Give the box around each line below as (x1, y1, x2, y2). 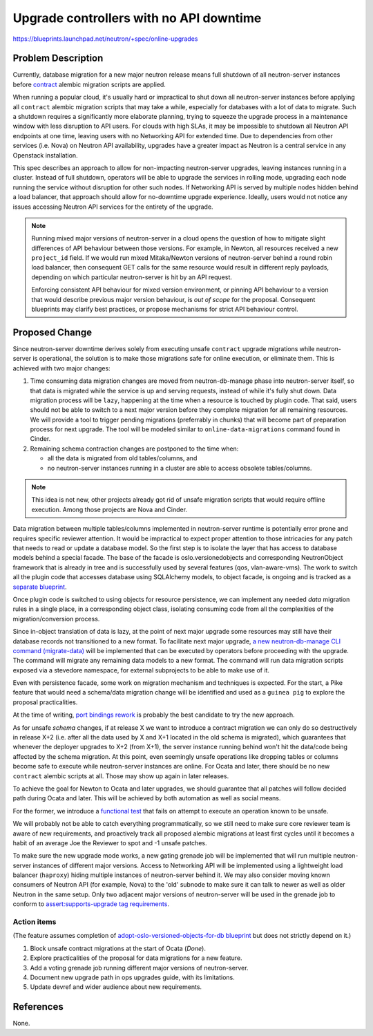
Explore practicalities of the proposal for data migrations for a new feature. (30, 954, 242, 962)
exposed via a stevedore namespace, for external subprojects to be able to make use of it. (12, 666, 269, 674)
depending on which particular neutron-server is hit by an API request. (31, 273, 233, 281)
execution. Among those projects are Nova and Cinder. (31, 505, 188, 514)
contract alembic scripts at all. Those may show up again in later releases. (12, 771, 229, 780)
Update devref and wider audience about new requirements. (30, 983, 202, 991)
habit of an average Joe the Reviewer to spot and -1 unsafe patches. (12, 838, 207, 847)
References (12, 1001, 64, 1013)
